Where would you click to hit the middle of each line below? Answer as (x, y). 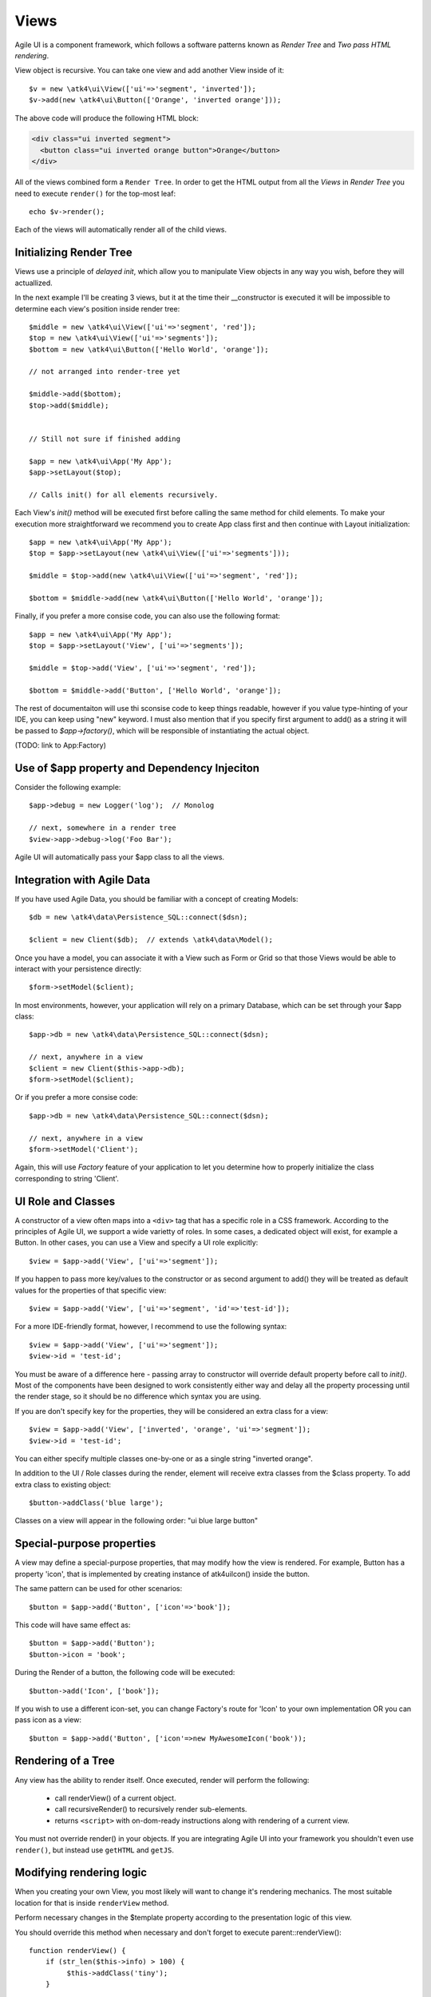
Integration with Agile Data (83, 880)
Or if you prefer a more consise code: (77, 1098)
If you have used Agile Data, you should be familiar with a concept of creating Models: (156, 899)
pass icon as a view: (48, 1720)
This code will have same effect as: (73, 1625)
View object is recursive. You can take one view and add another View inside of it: (150, 70)
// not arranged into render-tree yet (105, 372)
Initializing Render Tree (73, 253)
